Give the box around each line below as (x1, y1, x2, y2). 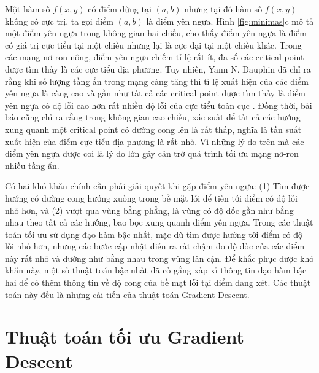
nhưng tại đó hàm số (184, 2, 263, 15)
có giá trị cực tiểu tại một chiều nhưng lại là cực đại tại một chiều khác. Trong (5, 38, 302, 51)
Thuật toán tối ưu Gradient (5, 324, 245, 349)
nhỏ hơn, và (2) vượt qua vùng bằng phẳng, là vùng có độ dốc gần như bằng (5, 203, 294, 216)
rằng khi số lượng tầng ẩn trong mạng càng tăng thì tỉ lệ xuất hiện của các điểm (5, 74, 309, 87)
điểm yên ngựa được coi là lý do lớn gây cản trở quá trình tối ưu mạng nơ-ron (5, 147, 299, 160)
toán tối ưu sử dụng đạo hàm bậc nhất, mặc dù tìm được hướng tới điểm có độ (5, 227, 303, 240)
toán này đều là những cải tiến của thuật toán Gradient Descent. (5, 288, 250, 300)
